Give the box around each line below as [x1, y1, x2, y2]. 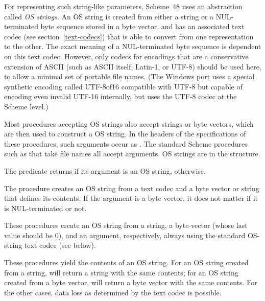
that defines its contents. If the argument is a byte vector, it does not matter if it [4, 193, 258, 203]
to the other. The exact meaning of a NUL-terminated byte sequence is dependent [4, 41, 261, 52]
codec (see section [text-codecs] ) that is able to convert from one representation [4, 31, 254, 41]
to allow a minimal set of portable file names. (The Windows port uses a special [4, 71, 255, 82]
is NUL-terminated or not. [4, 202, 87, 213]
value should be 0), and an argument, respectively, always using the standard [4, 229, 246, 240]
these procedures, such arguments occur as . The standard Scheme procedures [4, 138, 248, 149]
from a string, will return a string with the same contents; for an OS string [4, 267, 238, 277]
